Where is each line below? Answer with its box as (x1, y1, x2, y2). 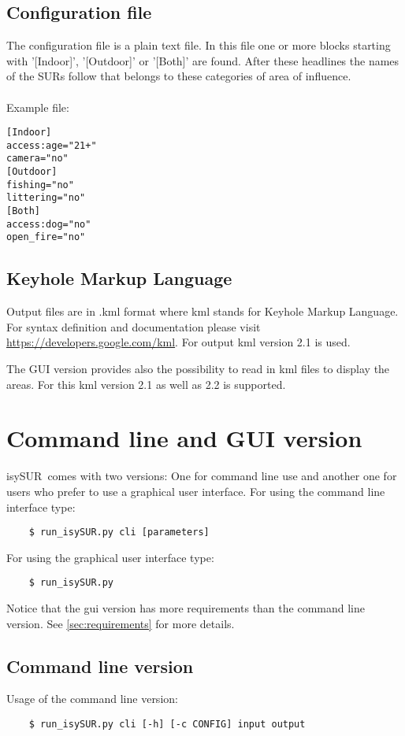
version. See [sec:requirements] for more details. (6, 615, 235, 631)
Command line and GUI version (6, 422, 362, 454)
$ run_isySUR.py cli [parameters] (28, 527, 210, 538)
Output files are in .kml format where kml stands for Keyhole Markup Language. (6, 303, 399, 320)
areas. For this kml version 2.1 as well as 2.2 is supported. (6, 375, 286, 392)
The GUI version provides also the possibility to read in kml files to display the (6, 361, 390, 377)
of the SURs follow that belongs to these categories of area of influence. (6, 68, 351, 84)
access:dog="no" (6, 218, 91, 230)
